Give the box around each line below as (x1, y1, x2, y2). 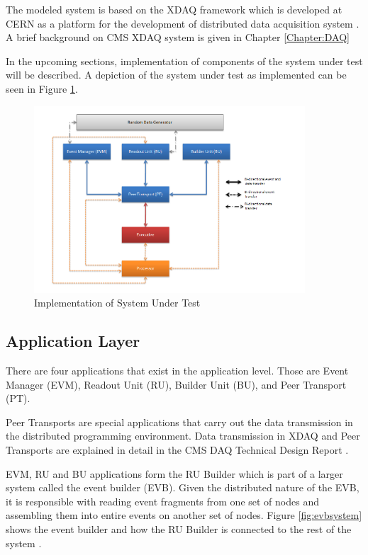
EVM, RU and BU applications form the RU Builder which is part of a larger (6, 466, 343, 481)
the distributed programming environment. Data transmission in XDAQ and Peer (6, 428, 360, 443)
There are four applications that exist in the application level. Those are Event (6, 363, 349, 377)
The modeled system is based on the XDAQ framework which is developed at (6, 2, 342, 16)
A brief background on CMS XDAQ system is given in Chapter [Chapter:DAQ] (6, 30, 350, 45)
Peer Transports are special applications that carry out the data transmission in (6, 414, 353, 429)
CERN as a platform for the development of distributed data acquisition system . (6, 16, 359, 30)
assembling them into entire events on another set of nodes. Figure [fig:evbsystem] (6, 508, 362, 522)
